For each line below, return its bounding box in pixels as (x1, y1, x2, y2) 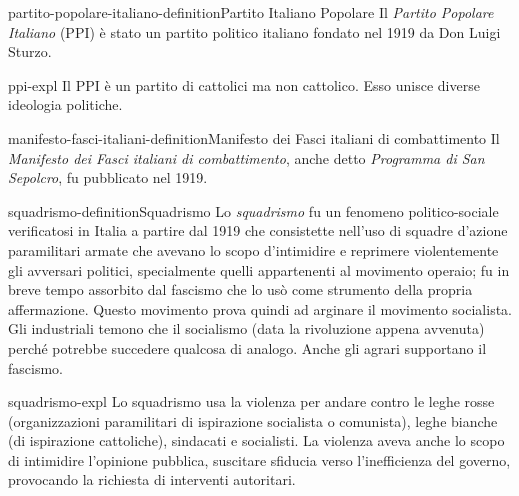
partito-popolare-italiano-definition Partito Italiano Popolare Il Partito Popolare (8, 2, 494, 22)
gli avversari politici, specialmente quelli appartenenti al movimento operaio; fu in (8, 259, 510, 280)
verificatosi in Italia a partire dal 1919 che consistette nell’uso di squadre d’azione (8, 220, 508, 241)
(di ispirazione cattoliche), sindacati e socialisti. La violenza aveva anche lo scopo (8, 430, 505, 451)
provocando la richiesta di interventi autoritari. (8, 469, 296, 490)
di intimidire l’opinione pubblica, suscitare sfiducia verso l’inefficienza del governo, (8, 449, 511, 470)
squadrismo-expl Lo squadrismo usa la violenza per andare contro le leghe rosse (8, 391, 495, 412)
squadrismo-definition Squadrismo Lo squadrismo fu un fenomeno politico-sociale (8, 200, 499, 221)
